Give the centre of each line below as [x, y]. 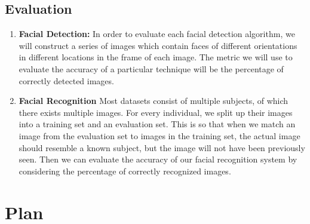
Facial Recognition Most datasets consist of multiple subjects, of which [154, 101]
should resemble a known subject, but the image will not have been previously [162, 147]
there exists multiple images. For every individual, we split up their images [156, 112]
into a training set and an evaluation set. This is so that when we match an [157, 124]
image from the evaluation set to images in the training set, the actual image [159, 135]
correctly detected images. [66, 80]
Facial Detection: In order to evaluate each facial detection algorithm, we [157, 34]
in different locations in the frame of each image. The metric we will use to [156, 57]
